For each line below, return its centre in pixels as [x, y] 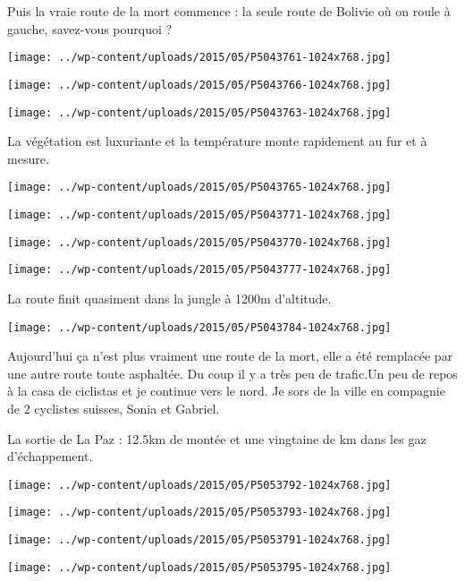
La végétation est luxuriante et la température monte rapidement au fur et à [217, 141]
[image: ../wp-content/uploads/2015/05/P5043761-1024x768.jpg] [199, 58]
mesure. [28, 158]
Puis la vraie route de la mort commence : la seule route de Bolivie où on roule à [229, 11]
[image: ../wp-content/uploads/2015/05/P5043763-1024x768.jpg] [199, 112]
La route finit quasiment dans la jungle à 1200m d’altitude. [169, 298]
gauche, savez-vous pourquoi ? [90, 28]
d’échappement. [50, 456]
